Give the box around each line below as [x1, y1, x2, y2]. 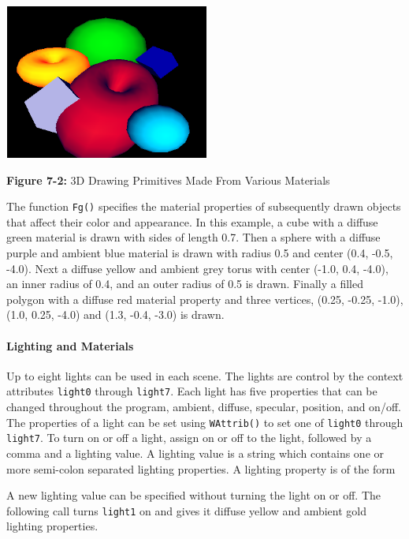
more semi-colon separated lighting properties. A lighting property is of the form [6, 460, 396, 477]
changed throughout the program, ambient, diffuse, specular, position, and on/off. [6, 399, 401, 415]
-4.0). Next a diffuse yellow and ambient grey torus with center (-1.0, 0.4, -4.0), [6, 260, 389, 276]
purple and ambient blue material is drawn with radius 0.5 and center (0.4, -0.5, [6, 245, 393, 261]
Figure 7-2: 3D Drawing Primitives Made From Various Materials [6, 171, 330, 188]
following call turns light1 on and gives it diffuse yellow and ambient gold [6, 502, 367, 518]
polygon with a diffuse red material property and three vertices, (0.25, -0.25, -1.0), [6, 290, 403, 307]
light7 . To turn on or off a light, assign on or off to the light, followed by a [6, 429, 372, 446]
